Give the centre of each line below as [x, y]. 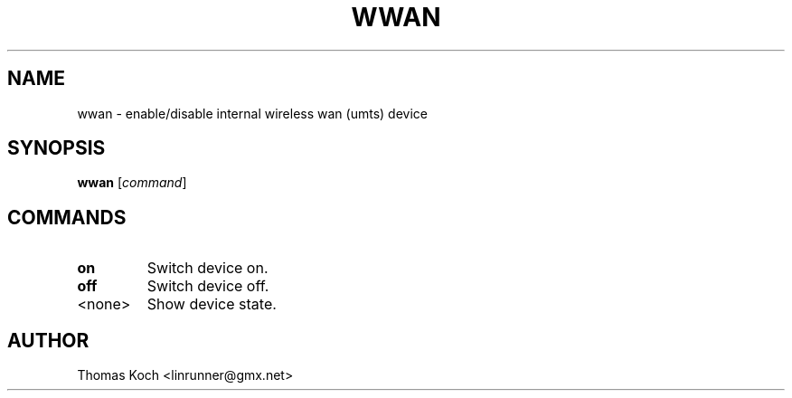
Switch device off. [208, 286]
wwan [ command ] [132, 183]
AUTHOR [48, 340]
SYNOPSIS [57, 148]
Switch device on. [207, 268]
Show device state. [212, 304]
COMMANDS [67, 217]
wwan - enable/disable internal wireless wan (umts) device [252, 113]
